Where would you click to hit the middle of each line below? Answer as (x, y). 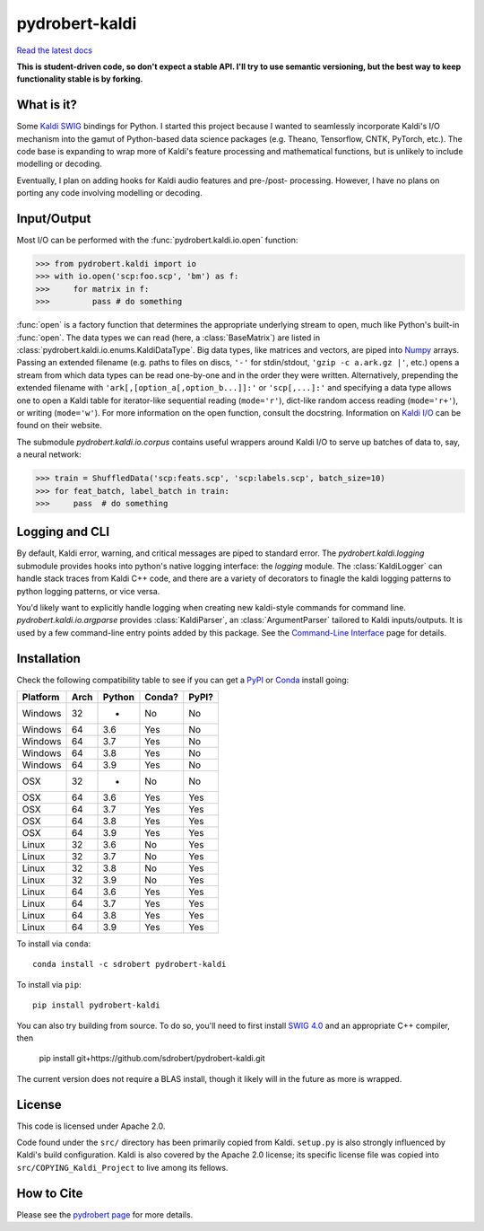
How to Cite (50, 1193)
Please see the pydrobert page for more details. (105, 1214)
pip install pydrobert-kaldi (96, 1005)
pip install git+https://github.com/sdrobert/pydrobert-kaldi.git (152, 1059)
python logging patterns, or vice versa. (88, 591)
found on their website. (59, 426)
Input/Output (54, 219)
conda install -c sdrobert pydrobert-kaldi (130, 964)
